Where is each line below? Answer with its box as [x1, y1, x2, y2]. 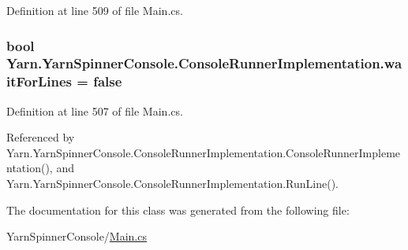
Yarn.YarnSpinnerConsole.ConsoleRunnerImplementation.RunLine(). [6, 175, 339, 192]
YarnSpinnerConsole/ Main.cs [6, 228, 147, 244]
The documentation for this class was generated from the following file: [6, 201, 350, 218]
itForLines [6, 72, 73, 91]
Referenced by [6, 129, 75, 145]
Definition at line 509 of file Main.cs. [6, 2, 183, 18]
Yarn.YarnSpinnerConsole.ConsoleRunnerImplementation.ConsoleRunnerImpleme [6, 144, 401, 160]
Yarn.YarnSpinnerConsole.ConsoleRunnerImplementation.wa [6, 53, 402, 73]
